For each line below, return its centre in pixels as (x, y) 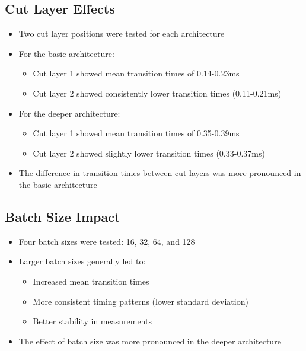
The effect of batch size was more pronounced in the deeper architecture (150, 341)
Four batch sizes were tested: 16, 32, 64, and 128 (107, 241)
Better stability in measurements (92, 321)
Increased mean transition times (91, 281)
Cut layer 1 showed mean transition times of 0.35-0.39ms (136, 133)
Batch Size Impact (63, 216)
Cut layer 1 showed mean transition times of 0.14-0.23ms (136, 73)
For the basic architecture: (66, 53)
